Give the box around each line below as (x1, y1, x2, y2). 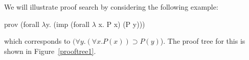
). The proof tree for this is (160, 36, 245, 46)
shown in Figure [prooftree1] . (4, 45, 96, 56)
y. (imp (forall (46, 18, 90, 29)
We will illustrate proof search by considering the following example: (4, 2, 218, 12)
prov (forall (4, 18, 39, 29)
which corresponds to (4, 36, 71, 46)
